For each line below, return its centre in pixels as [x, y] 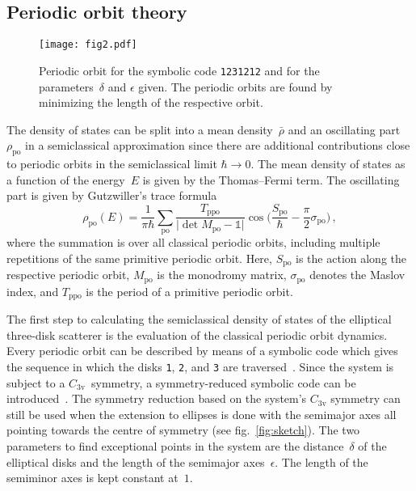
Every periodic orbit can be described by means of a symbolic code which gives [202, 351]
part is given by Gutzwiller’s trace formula [112, 195]
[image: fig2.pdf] [88, 45]
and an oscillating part [344, 129]
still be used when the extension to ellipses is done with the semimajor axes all [202, 414]
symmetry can [366, 398]
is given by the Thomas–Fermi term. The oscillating [271, 179]
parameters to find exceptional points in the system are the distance [175, 445]
